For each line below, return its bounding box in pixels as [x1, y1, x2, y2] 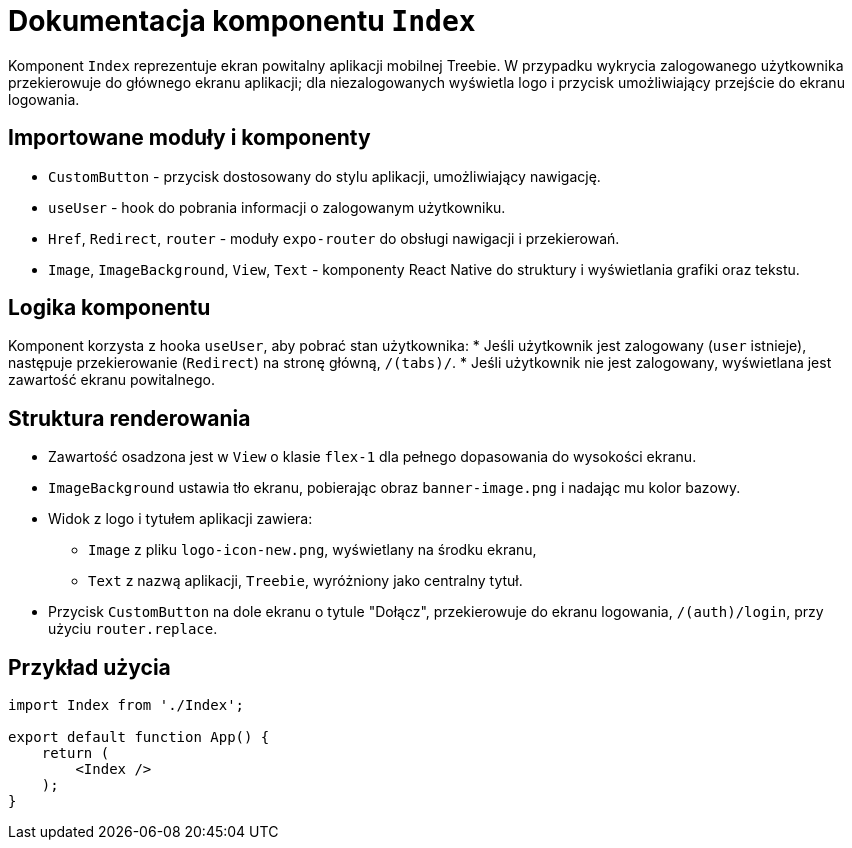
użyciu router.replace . [48, 620, 218, 638]
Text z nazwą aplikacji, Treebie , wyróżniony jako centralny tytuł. [88, 572, 523, 590]
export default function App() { [8, 729, 270, 746]
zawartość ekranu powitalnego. [8, 371, 215, 389]
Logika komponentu [8, 295, 211, 321]
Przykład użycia [8, 654, 171, 680]
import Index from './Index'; [8, 697, 245, 714]
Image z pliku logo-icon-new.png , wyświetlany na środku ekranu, [88, 541, 537, 559]
